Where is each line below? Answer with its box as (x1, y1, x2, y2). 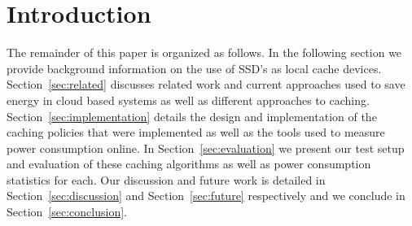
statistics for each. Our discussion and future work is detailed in (7, 171, 326, 188)
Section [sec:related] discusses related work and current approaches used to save (7, 76, 405, 93)
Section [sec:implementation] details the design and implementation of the (7, 107, 377, 124)
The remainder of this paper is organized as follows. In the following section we (7, 44, 402, 61)
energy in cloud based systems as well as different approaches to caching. (7, 91, 370, 108)
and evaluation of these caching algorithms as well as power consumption (7, 155, 371, 172)
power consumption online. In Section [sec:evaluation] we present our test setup (7, 139, 405, 156)
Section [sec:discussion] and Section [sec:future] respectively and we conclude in (7, 187, 405, 204)
